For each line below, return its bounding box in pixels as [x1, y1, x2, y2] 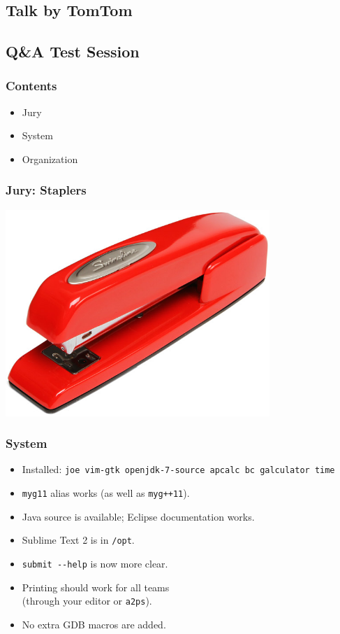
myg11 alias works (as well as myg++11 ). [22, 486, 190, 500]
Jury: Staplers [6, 181, 87, 199]
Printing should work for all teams [22, 579, 170, 594]
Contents [6, 77, 57, 94]
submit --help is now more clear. [22, 556, 168, 570]
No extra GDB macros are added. [22, 617, 166, 631]
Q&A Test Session [6, 41, 140, 62]
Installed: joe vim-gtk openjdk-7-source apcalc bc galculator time [22, 462, 335, 477]
